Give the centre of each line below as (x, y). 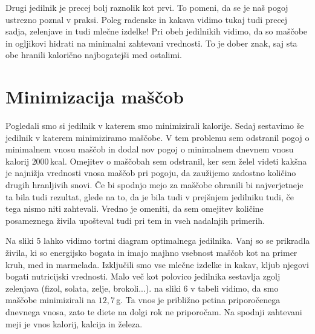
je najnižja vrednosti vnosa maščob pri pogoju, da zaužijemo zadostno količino (151, 173)
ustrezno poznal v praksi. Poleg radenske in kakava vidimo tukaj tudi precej (147, 19)
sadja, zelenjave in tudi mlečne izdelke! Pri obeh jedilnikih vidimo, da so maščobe (157, 31)
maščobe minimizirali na (51, 300)
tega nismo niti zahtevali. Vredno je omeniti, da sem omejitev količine (135, 208)
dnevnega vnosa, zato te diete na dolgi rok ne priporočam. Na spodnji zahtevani (154, 312)
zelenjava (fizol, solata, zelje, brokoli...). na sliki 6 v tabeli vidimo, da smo (142, 288)
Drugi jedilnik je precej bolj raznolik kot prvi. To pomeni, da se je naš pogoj (147, 7)
